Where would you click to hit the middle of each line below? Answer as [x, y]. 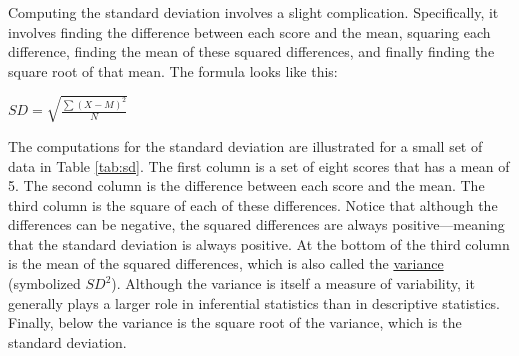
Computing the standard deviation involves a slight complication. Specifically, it [253, 12]
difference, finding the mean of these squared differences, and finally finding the [251, 51]
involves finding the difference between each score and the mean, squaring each [249, 31]
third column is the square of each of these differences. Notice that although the [253, 204]
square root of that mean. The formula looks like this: [173, 70]
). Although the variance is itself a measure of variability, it [293, 283]
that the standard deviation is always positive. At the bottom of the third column [259, 243]
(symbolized [44, 283]
